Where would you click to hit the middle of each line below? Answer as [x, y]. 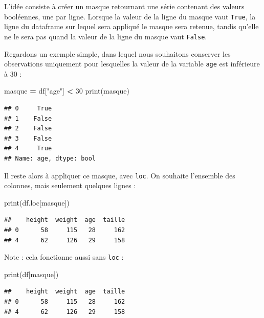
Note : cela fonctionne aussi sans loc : [64, 257]
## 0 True [28, 108]
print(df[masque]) [31, 274]
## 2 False [28, 129]
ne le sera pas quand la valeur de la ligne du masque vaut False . [106, 36]
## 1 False [28, 118]
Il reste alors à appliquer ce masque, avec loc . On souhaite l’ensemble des [120, 175]
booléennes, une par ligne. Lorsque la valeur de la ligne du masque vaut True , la [130, 16]
